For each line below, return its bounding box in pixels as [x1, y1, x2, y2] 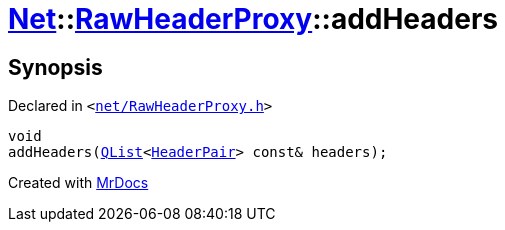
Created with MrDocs [8, 174, 149, 192]
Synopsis [8, 54, 103, 80]
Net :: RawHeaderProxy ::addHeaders [8, 2, 498, 36]
